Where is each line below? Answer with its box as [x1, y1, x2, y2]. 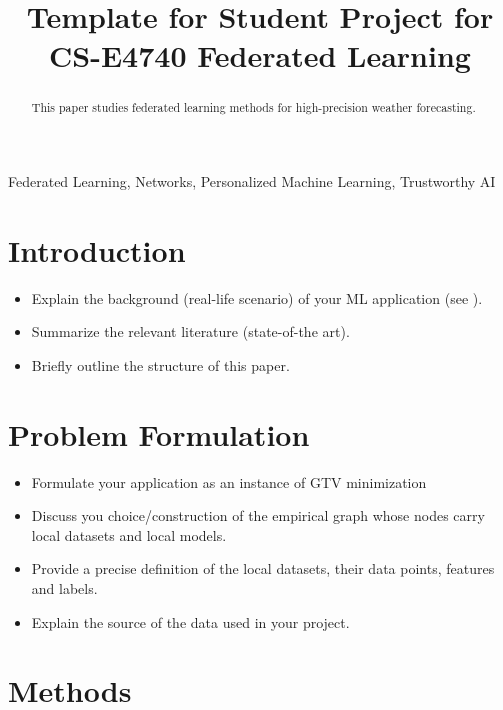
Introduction [8, 229, 186, 270]
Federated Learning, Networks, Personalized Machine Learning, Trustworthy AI [8, 171, 496, 192]
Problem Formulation [8, 413, 310, 454]
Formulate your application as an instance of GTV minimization [31, 471, 427, 492]
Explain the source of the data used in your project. [31, 611, 350, 632]
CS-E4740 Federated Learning [49, 35, 471, 76]
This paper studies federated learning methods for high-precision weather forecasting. [31, 99, 476, 116]
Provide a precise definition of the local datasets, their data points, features [31, 558, 495, 579]
